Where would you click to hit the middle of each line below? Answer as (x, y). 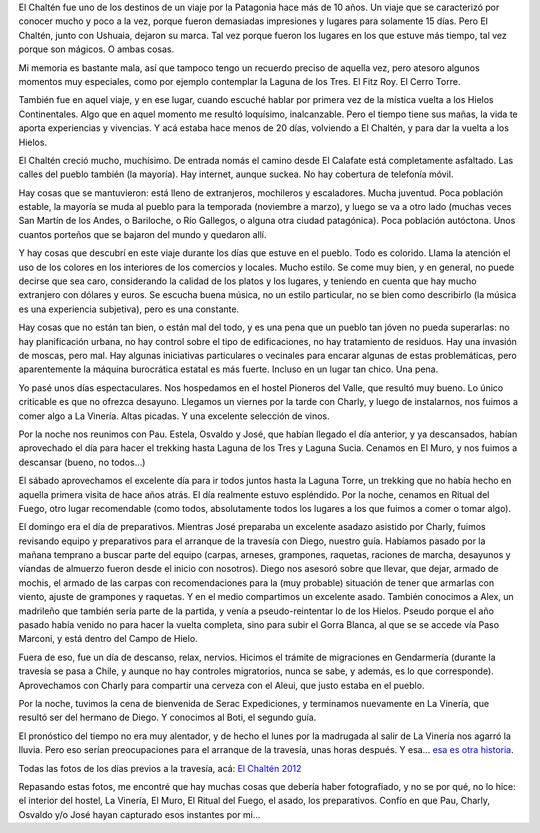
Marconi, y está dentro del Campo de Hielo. (108, 639)
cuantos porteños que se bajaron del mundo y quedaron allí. (142, 234)
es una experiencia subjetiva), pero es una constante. (129, 309)
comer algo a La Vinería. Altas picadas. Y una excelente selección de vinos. (174, 416)
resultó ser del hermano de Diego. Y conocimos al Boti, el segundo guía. (167, 717)
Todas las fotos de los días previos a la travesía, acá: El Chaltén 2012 (160, 768)
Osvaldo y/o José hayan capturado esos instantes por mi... (139, 814)
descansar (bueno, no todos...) (82, 462)
